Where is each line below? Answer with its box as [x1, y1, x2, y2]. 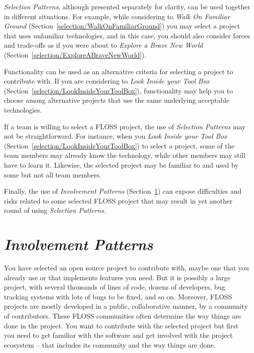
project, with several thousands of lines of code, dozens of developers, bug [4, 282, 226, 292]
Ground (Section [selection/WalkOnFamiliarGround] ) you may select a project [4, 21, 240, 31]
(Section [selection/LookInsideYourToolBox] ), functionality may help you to [4, 85, 233, 95]
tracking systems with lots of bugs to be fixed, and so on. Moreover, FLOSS [4, 291, 232, 301]
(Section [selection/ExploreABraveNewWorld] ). [4, 49, 147, 59]
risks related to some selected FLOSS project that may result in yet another [4, 195, 233, 206]
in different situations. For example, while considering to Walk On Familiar [4, 11, 230, 21]
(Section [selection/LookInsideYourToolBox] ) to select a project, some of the [4, 140, 235, 150]
